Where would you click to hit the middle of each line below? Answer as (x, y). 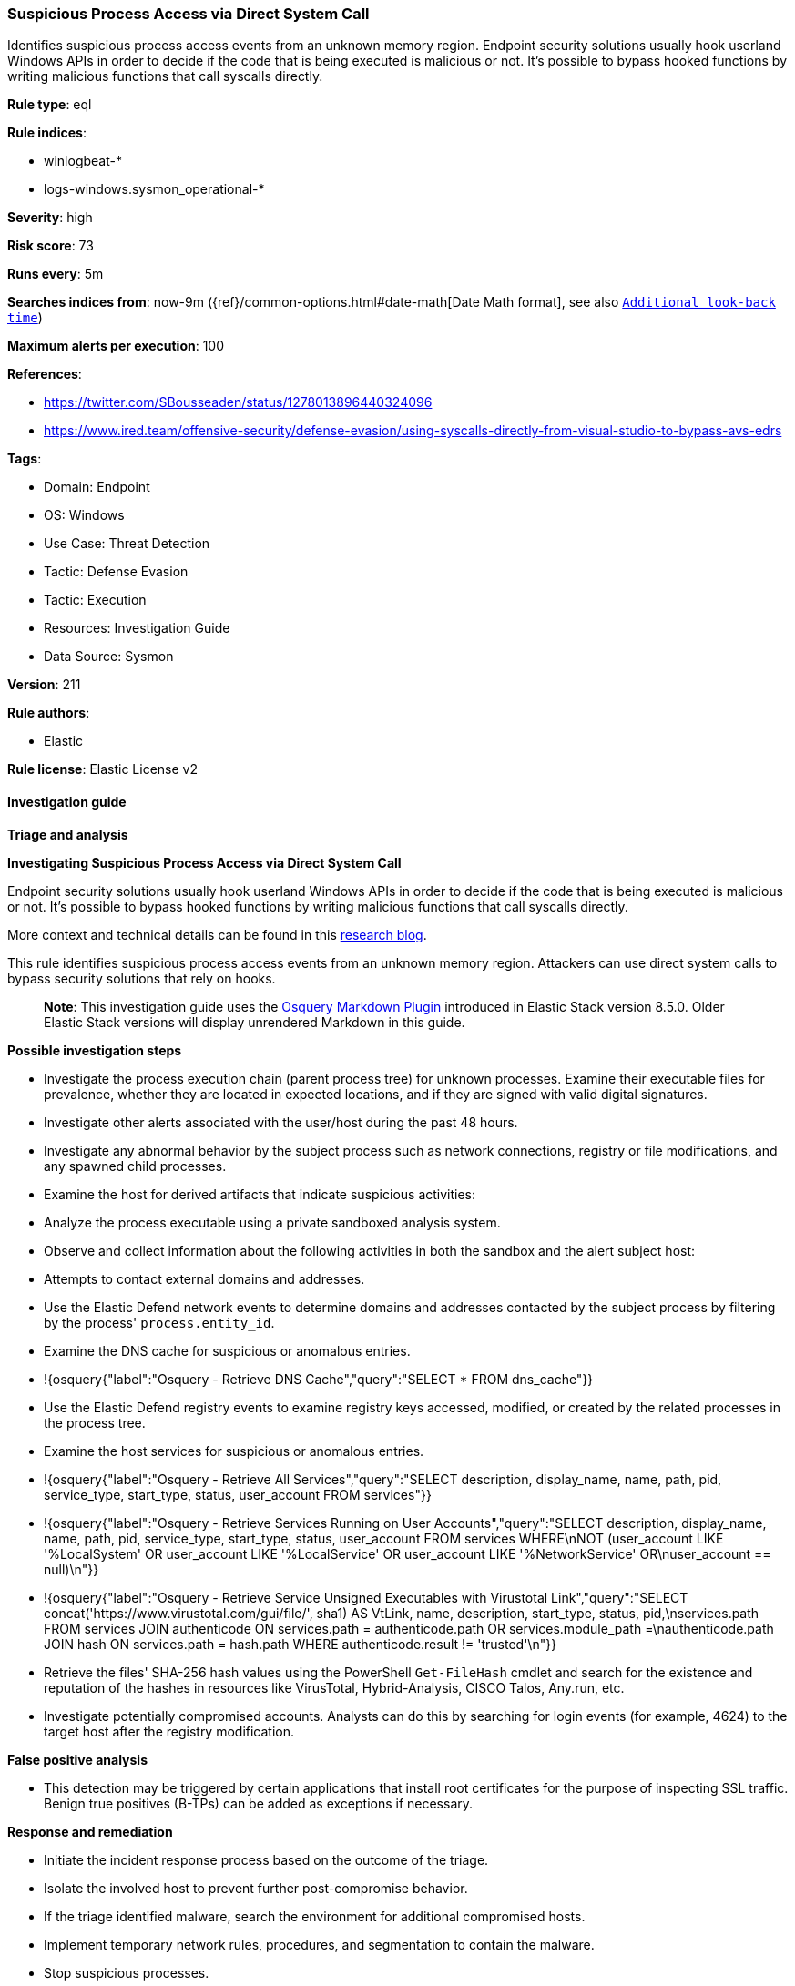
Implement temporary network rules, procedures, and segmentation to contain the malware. (319, 1944)
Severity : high (50, 218)
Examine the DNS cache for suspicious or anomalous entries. (227, 1350)
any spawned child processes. (135, 1166)
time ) (25, 318)
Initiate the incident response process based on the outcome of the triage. (266, 1859)
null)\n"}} (71, 1569)
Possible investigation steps (95, 1050)
